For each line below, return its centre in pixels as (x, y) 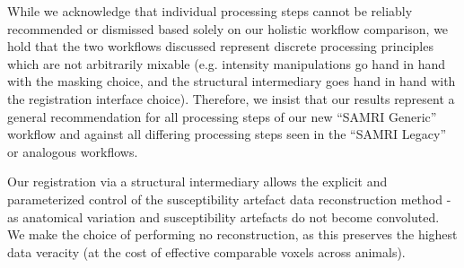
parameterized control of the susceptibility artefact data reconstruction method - (229, 199)
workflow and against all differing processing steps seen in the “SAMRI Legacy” (227, 134)
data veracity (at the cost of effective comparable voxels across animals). (206, 251)
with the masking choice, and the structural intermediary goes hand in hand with (232, 81)
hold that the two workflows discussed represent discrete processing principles (220, 46)
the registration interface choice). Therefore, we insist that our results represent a (231, 98)
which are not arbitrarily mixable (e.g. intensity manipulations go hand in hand (227, 63)
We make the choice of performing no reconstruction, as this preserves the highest (232, 234)
